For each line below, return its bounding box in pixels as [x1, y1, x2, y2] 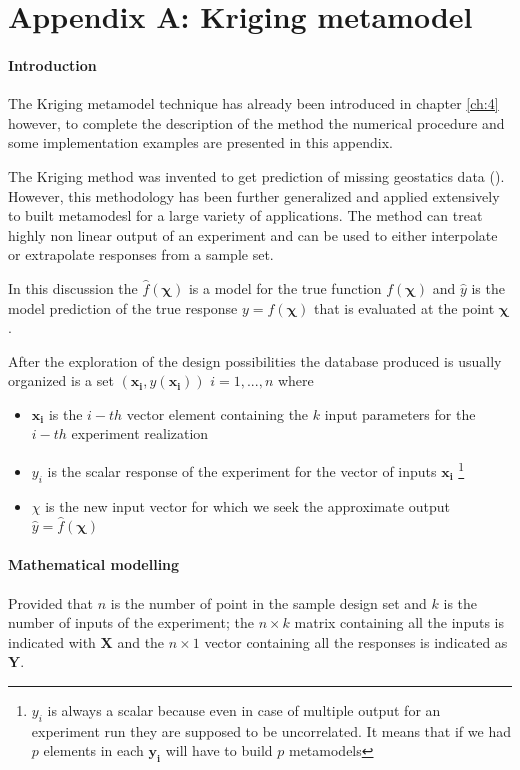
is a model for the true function [188, 277, 382, 298]
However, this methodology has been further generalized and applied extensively [8, 185, 500, 206]
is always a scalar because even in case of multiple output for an [47, 699, 441, 720]
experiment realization [71, 423, 209, 444]
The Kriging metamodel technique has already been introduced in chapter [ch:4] [8, 93, 499, 114]
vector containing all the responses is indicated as [204, 631, 508, 652]
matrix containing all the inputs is [294, 612, 504, 633]
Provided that [8, 592, 94, 613]
